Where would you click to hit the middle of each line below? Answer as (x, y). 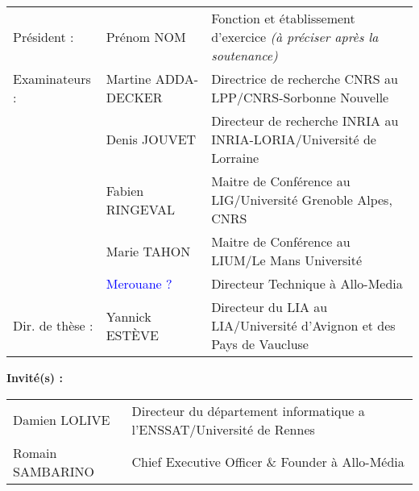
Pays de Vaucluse (260, 344)
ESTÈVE (132, 335)
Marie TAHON (148, 251)
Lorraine (235, 158)
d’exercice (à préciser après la (295, 37)
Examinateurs (52, 79)
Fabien (125, 190)
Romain (35, 452)
